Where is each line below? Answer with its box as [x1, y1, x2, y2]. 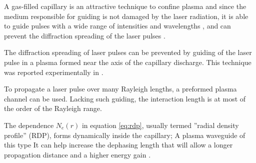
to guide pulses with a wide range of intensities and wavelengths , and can [4, 20, 231, 31]
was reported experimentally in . [4, 66, 103, 77]
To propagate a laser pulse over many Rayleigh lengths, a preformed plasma [4, 83, 237, 94]
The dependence [4, 119, 54, 130]
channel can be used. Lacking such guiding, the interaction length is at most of [4, 93, 246, 103]
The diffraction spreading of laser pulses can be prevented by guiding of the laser [4, 47, 252, 57]
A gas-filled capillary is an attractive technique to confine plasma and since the [4, 1, 246, 11]
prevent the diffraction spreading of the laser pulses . [4, 30, 165, 40]
